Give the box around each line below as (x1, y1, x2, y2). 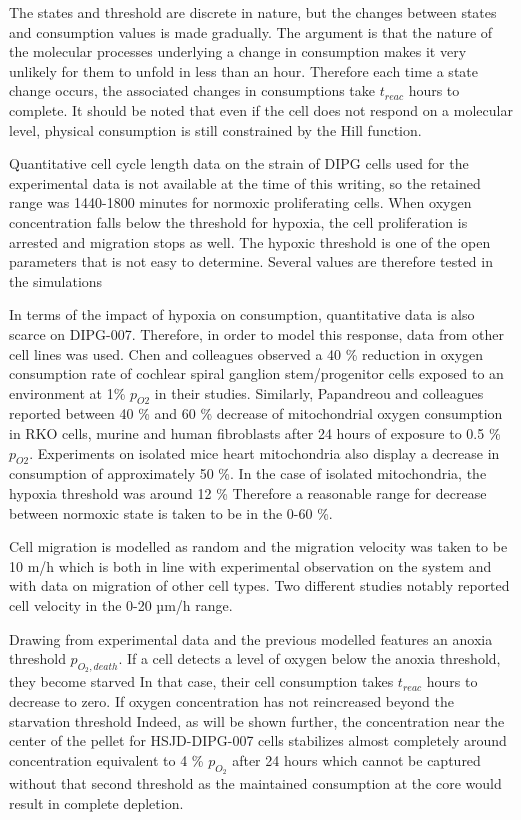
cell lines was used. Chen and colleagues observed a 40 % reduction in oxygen (9, 343, 484, 364)
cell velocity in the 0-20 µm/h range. (9, 595, 233, 616)
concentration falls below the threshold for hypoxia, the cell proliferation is (9, 211, 468, 232)
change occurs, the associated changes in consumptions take (9, 80, 376, 101)
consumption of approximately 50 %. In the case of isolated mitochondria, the (9, 463, 487, 484)
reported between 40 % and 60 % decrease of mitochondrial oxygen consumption (9, 403, 503, 424)
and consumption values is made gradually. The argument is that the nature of (9, 21, 493, 42)
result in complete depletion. (9, 792, 184, 813)
